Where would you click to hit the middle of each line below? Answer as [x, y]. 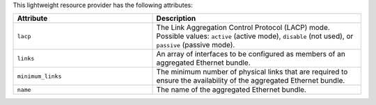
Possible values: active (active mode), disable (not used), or [255, 36]
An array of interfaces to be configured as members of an [251, 54]
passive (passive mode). [196, 45]
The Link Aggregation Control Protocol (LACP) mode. [243, 28]
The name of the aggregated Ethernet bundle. [231, 90]
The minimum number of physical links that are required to [252, 72]
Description [176, 19]
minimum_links [39, 76]
